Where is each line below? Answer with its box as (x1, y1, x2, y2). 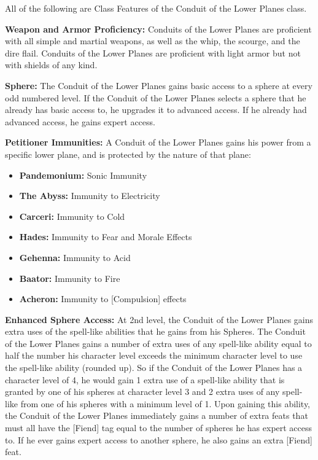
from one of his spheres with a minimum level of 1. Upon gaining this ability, (20, 397, 311, 410)
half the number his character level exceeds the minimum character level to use (5, 349, 303, 362)
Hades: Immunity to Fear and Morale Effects (19, 230, 192, 243)
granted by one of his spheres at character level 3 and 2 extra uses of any (5, 385, 280, 398)
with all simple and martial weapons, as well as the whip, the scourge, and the (5, 34, 300, 47)
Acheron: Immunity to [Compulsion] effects (19, 292, 187, 305)
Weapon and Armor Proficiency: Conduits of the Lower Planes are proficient (5, 22, 312, 35)
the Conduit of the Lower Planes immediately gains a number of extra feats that (5, 409, 308, 422)
